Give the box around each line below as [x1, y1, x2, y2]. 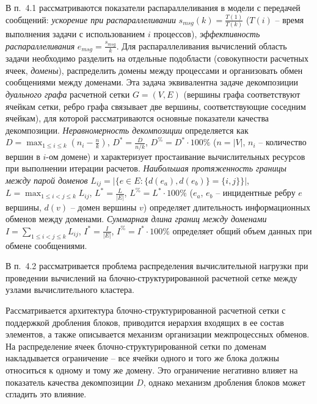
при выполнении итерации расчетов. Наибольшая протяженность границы [5, 162, 286, 175]
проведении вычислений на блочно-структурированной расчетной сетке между [5, 271, 297, 284]
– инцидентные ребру [216, 186, 296, 199]
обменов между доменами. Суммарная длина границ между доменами [5, 212, 267, 225]
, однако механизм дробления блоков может [143, 375, 305, 388]
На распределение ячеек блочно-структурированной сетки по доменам [5, 339, 266, 352]
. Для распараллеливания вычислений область [116, 39, 287, 52]
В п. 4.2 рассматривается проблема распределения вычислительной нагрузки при [5, 259, 308, 272]
